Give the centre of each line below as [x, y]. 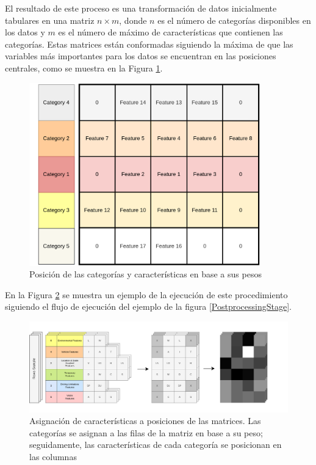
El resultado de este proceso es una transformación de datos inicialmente [141, 8]
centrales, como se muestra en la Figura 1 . [84, 68]
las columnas [53, 456]
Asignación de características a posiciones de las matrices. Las [145, 421]
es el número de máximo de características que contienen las [171, 32]
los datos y [25, 32]
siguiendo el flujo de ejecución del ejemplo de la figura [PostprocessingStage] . [148, 306]
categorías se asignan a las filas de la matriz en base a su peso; [146, 432]
